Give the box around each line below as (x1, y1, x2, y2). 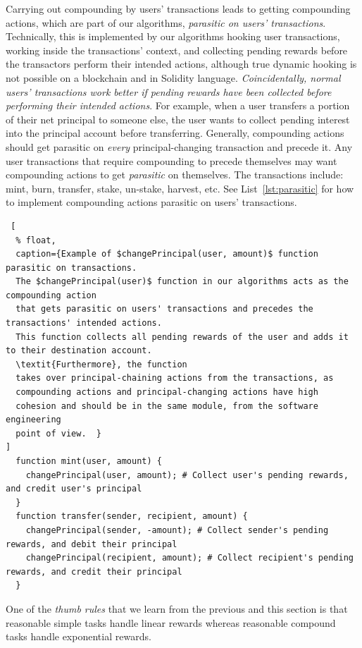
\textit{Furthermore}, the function (15, 359, 187, 369)
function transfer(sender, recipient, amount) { (15, 511, 248, 522)
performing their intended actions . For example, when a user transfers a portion (6, 98, 350, 113)
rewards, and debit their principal (6, 539, 177, 549)
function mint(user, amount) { (15, 456, 162, 466)
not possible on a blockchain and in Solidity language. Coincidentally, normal (6, 70, 341, 85)
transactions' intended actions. (6, 318, 162, 329)
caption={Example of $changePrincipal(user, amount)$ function (15, 249, 318, 259)
